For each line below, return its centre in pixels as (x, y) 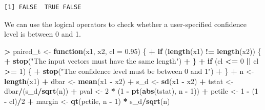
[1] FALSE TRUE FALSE (43, 7)
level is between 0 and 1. (43, 34)
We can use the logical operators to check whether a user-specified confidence (125, 24)
